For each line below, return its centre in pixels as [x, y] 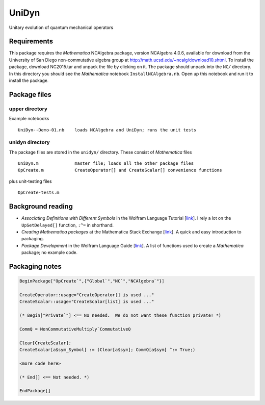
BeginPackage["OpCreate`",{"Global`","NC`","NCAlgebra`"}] [92, 281]
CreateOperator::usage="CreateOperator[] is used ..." [87, 295]
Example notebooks [29, 119]
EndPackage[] [35, 391]
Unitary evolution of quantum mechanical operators [61, 27]
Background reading [41, 207]
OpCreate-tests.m [39, 193]
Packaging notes [35, 266]
